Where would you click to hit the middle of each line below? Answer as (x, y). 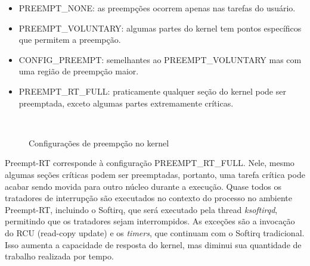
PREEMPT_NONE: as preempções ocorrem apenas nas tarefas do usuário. (157, 8)
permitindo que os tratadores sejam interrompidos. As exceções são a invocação (150, 221)
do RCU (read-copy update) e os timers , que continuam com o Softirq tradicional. (155, 232)
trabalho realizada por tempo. (59, 256)
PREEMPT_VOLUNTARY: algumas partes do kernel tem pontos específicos (160, 28)
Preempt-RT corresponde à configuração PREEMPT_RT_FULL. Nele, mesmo (150, 163)
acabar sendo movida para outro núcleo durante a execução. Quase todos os (143, 186)
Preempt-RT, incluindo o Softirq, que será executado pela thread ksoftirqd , (141, 209)
